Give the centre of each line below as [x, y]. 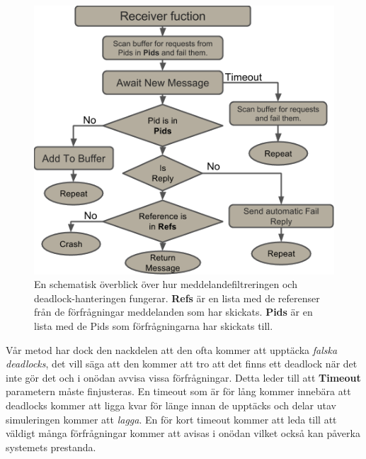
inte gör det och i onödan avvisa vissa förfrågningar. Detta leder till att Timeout [183, 377]
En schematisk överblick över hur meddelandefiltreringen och [166, 284]
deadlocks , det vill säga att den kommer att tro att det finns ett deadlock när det [182, 364]
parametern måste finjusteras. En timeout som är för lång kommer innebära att [178, 391]
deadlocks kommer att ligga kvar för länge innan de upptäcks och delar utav [171, 405]
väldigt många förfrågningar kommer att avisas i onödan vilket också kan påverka [183, 433]
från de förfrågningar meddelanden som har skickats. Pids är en [173, 312]
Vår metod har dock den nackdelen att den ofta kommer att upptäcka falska [172, 349]
